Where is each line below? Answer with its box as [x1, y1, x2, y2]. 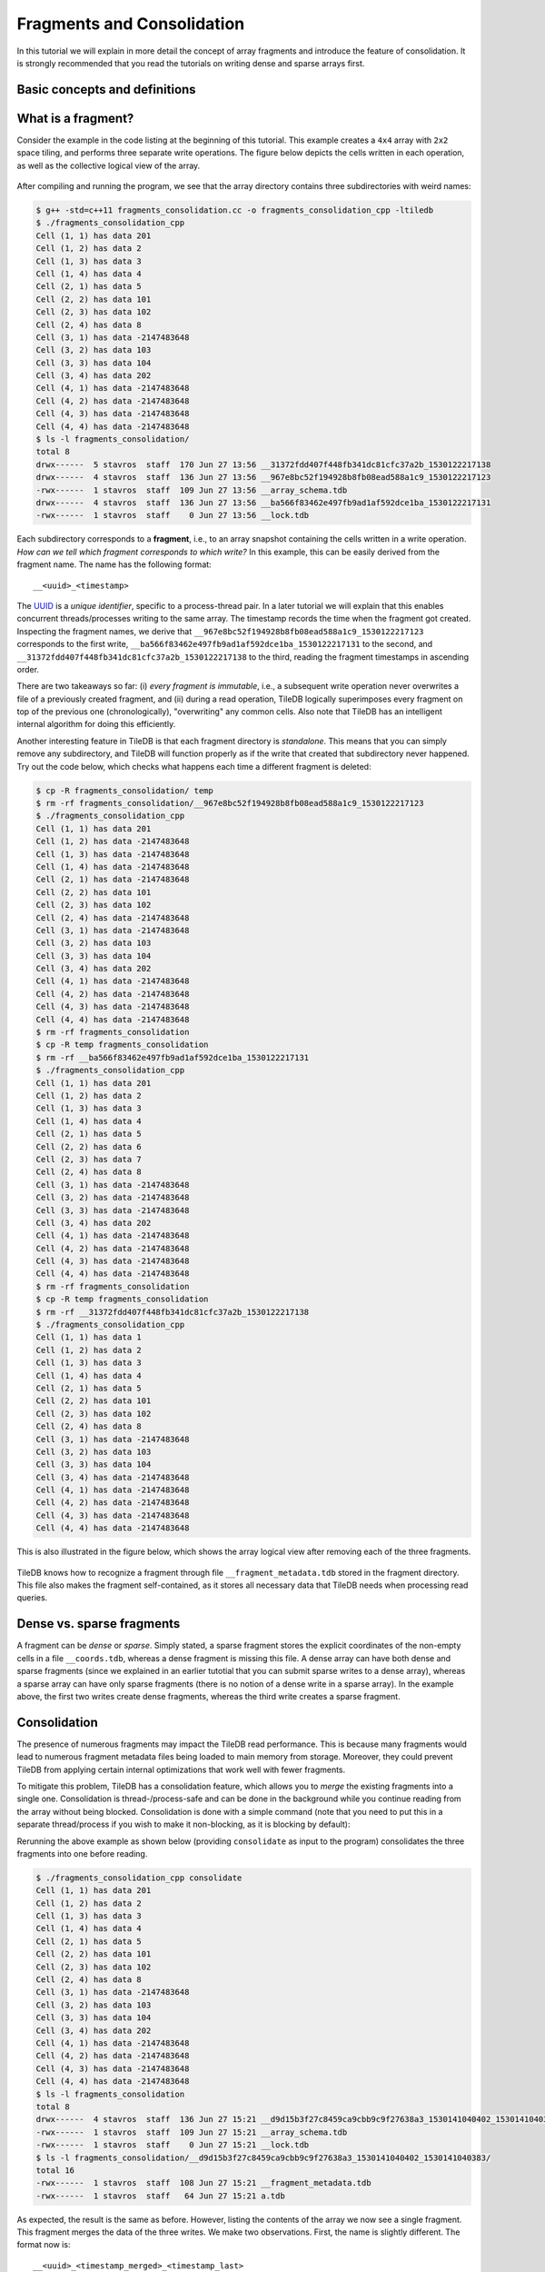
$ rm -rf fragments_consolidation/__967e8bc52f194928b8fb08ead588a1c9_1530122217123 [35, 798, 424, 808]
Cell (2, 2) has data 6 [35, 1141, 143, 1151]
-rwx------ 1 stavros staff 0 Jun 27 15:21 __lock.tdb [35, 2140, 310, 2150]
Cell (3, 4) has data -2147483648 [35, 1472, 190, 1482]
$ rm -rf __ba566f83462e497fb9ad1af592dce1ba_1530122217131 [35, 1052, 310, 1062]
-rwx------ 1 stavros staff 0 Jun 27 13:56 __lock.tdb [35, 510, 310, 521]
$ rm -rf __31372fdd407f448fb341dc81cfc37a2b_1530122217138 [35, 1307, 310, 1317]
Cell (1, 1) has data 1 [35, 1332, 143, 1342]
